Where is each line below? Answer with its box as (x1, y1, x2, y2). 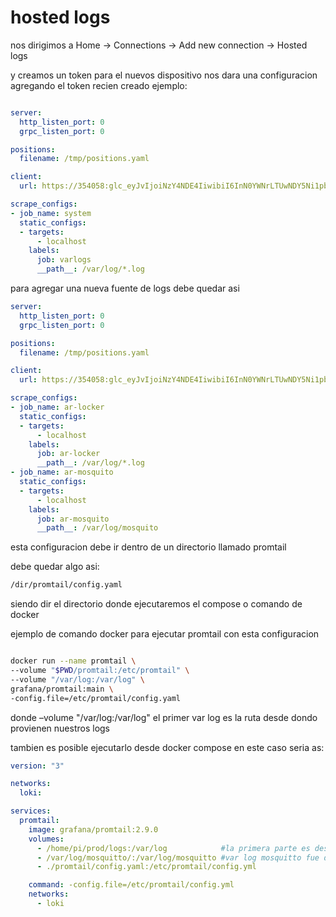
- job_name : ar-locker (10, 402, 105, 413)
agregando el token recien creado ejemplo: (10, 79, 188, 91)
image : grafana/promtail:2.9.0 (28, 824, 159, 835)
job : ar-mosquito (36, 514, 110, 524)
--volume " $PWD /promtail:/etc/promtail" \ (10, 666, 190, 676)
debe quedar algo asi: (10, 561, 100, 573)
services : (10, 806, 52, 816)
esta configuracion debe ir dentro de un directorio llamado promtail (10, 541, 287, 553)
